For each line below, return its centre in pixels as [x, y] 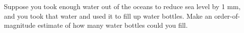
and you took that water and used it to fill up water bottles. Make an [108, 16]
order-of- [227, 16]
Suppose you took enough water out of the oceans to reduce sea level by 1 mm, [122, 6]
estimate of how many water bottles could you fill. [113, 25]
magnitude [20, 25]
